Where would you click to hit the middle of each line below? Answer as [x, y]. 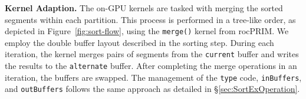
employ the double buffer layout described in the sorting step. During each [139, 42]
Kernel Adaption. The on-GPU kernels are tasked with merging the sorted [144, 8]
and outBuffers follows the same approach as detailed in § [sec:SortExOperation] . [152, 89]
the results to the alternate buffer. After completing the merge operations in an [151, 66]
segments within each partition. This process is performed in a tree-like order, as [150, 19]
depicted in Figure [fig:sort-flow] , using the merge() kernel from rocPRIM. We [147, 31]
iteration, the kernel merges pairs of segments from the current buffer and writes [152, 54]
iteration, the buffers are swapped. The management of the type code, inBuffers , [153, 77]
